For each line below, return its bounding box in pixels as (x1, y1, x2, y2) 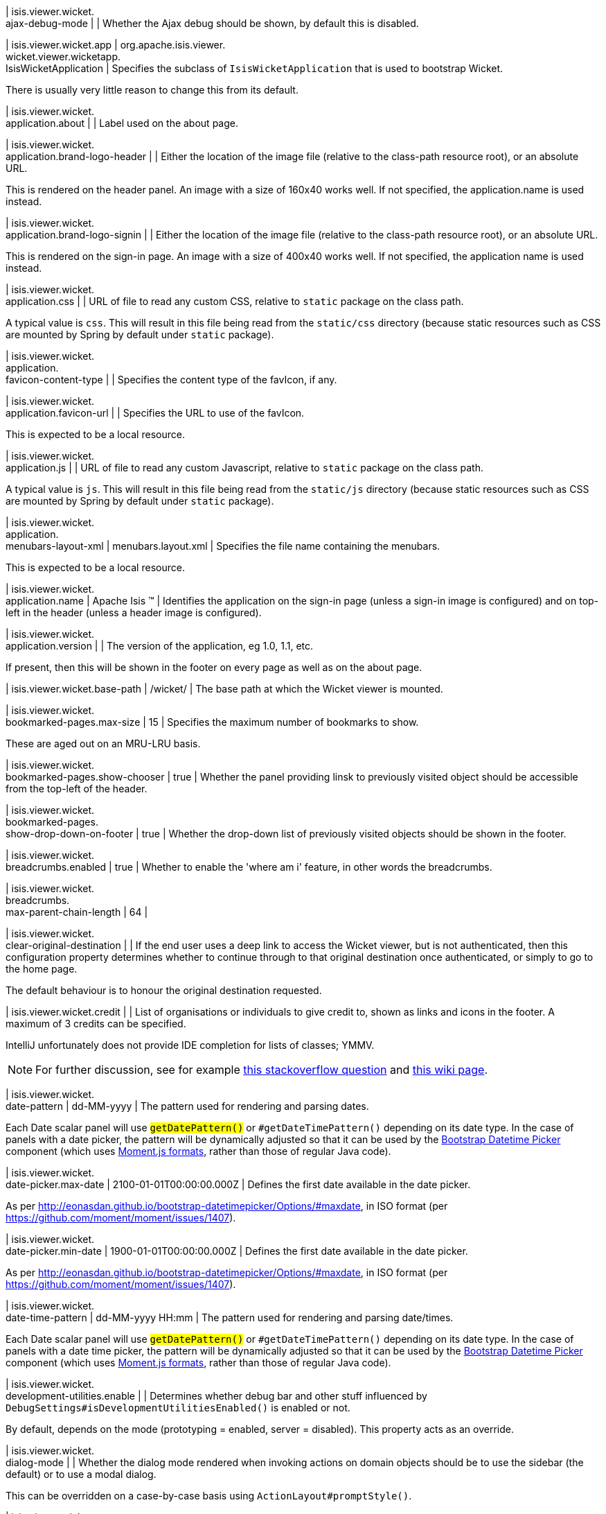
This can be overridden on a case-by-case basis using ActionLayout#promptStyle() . (6, 1490, 412, 1502)
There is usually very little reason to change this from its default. (6, 84, 298, 96)
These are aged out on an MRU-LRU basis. (6, 738, 201, 749)
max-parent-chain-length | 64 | (6, 906, 148, 918)
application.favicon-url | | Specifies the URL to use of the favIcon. (6, 407, 305, 419)
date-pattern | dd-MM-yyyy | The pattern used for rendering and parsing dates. (6, 1100, 369, 1112)
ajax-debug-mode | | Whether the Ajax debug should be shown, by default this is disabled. (6, 17, 419, 29)
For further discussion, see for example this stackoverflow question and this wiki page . (35, 1063, 488, 1077)
